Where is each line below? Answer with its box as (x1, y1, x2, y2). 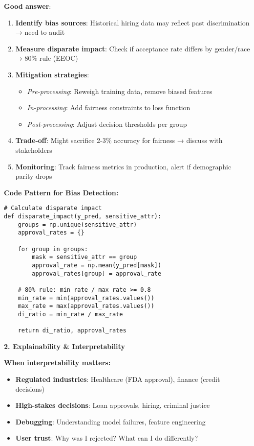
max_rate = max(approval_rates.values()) (18, 303, 154, 310)
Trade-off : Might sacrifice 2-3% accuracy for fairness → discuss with (15, 135, 223, 145)
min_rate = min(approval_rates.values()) (18, 294, 154, 302)
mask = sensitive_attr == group (32, 254, 137, 261)
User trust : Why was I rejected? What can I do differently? (15, 433, 198, 443)
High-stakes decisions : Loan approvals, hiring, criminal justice (15, 400, 210, 410)
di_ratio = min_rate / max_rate (18, 310, 123, 318)
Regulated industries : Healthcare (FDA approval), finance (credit (15, 374, 220, 384)
